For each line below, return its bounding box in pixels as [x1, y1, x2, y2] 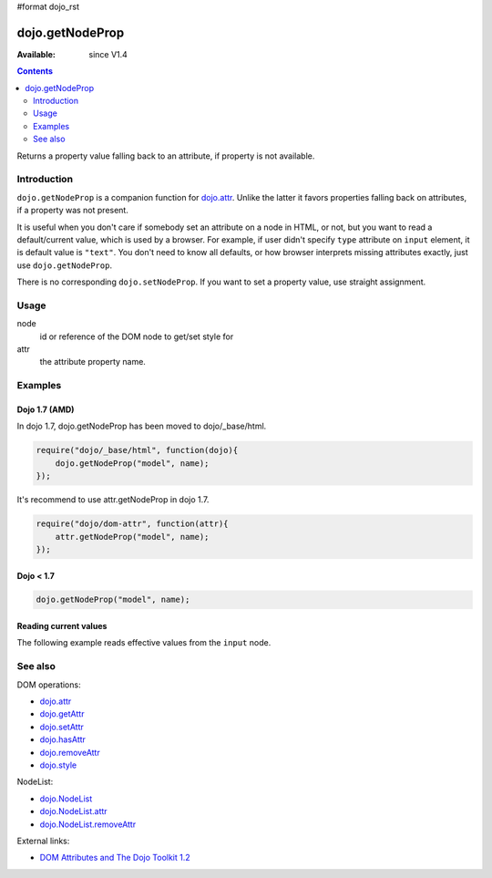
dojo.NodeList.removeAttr [39, 819, 137, 830]
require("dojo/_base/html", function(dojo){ [36, 445, 239, 456]
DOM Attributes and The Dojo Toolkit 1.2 [39, 852, 190, 863]
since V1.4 [88, 48, 128, 59]
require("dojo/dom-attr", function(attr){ [36, 519, 229, 529]
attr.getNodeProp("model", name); [55, 532, 210, 542]
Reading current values [16, 621, 108, 632]
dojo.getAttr [39, 708, 85, 719]
